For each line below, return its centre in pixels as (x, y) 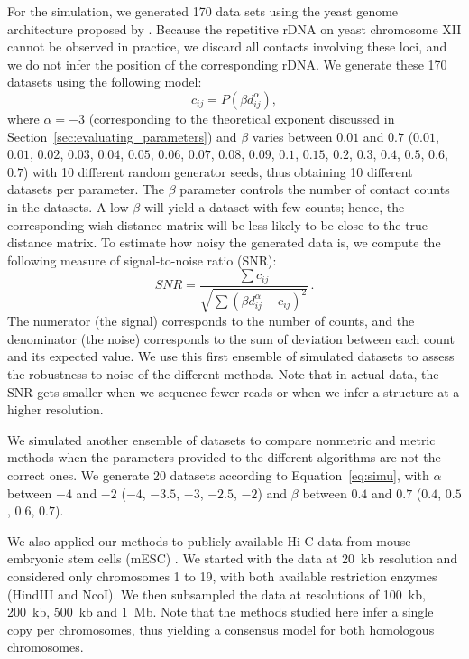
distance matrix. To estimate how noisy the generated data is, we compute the (224, 242)
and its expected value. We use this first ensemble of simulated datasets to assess (231, 356)
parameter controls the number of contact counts (315, 189)
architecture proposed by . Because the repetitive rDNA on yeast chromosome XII (234, 28)
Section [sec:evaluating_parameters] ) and (122, 136)
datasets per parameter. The (86, 189)
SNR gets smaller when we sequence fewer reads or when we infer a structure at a (234, 391)
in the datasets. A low (68, 206)
